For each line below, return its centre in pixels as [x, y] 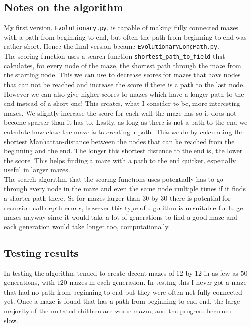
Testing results [41, 252]
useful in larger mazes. [37, 170]
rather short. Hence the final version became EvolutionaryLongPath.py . [111, 46]
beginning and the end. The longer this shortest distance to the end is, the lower [123, 151]
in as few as [221, 273]
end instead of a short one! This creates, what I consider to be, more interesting [122, 103]
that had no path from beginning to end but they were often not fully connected [123, 291]
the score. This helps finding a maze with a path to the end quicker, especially [120, 160]
